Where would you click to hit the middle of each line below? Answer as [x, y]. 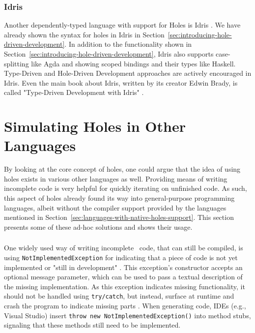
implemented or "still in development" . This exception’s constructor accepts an [123, 267]
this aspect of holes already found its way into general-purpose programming [119, 198]
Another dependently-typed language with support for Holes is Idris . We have [122, 25]
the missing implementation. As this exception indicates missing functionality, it [125, 286]
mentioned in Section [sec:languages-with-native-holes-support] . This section [119, 217]
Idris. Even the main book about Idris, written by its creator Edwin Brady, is [121, 82]
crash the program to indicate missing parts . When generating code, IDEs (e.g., [125, 306]
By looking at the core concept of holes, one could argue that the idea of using [122, 169]
